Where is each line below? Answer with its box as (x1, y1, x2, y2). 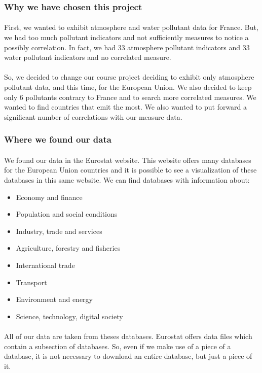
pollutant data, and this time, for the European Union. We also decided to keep (4, 82, 252, 92)
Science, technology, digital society (16, 311, 123, 321)
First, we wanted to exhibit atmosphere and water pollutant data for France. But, (4, 22, 258, 32)
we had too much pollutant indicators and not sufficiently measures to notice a (4, 32, 249, 43)
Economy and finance (16, 191, 83, 202)
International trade (16, 259, 75, 270)
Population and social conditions (16, 209, 118, 219)
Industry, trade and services (16, 225, 102, 236)
